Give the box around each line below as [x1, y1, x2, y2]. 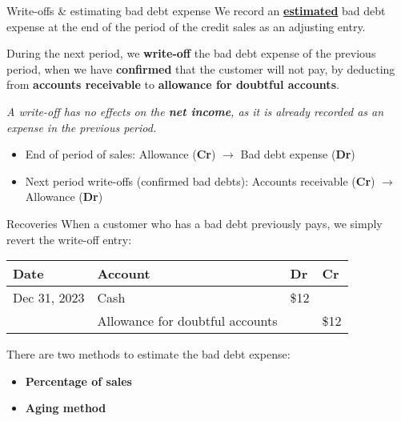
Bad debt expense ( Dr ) [240, 146, 355, 162]
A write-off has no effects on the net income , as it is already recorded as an [6, 102, 384, 119]
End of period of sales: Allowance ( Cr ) [25, 146, 216, 162]
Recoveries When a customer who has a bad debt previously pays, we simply [6, 215, 383, 231]
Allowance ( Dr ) [25, 188, 103, 205]
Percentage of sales [25, 372, 132, 389]
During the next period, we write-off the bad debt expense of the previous [6, 45, 376, 62]
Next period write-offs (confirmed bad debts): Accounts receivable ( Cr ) [25, 172, 375, 189]
